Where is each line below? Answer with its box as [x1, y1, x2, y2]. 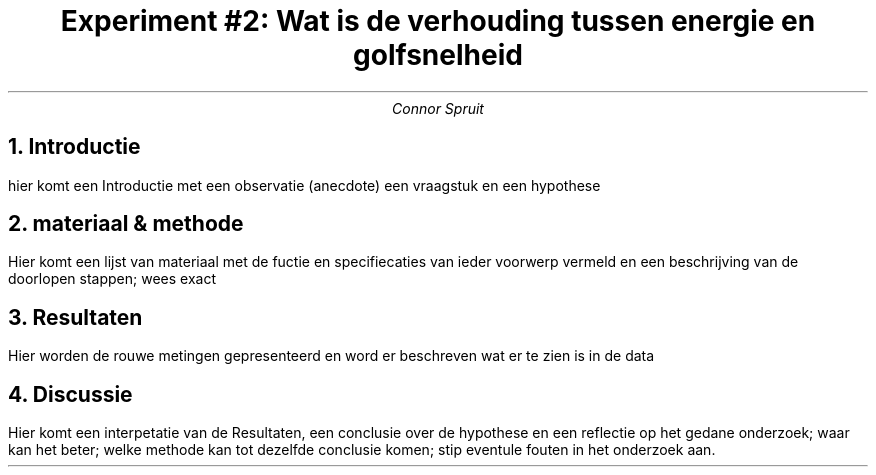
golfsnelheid [353, 38, 523, 72]
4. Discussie [8, 381, 133, 407]
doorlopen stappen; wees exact [8, 270, 217, 288]
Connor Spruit [392, 99, 484, 117]
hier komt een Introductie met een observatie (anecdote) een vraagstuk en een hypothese [8, 176, 601, 194]
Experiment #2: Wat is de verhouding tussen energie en [60, 4, 816, 38]
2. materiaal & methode [8, 211, 244, 237]
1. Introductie [8, 134, 141, 160]
